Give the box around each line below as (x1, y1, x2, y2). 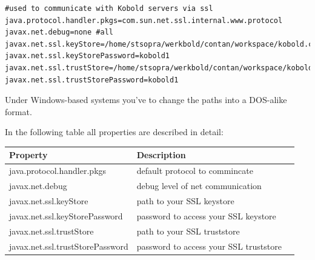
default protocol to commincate (136, 164, 253, 177)
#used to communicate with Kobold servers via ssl (5, 4, 213, 13)
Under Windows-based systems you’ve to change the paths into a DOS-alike (5, 93, 287, 106)
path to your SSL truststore (136, 224, 240, 237)
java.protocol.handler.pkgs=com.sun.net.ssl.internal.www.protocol (5, 16, 283, 25)
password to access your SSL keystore (136, 209, 276, 222)
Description (136, 148, 186, 161)
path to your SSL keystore (136, 194, 234, 207)
